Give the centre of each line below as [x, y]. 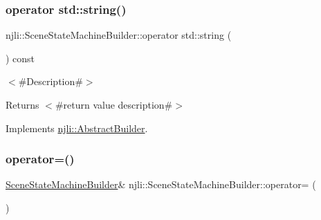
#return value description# [114, 104]
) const [20, 58]
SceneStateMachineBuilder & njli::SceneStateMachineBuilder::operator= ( [161, 184]
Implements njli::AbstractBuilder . [77, 128]
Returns [22, 104]
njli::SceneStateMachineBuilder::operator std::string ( [119, 35]
